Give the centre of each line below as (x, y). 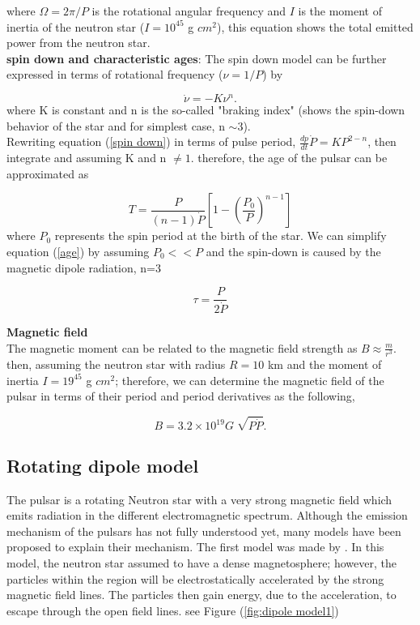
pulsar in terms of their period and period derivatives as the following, (181, 396)
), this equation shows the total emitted (315, 26)
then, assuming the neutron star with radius (116, 364)
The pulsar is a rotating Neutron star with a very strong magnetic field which (199, 499)
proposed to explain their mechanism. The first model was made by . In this (195, 547)
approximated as (48, 173)
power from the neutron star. (78, 43)
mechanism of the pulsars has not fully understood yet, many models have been (204, 531)
